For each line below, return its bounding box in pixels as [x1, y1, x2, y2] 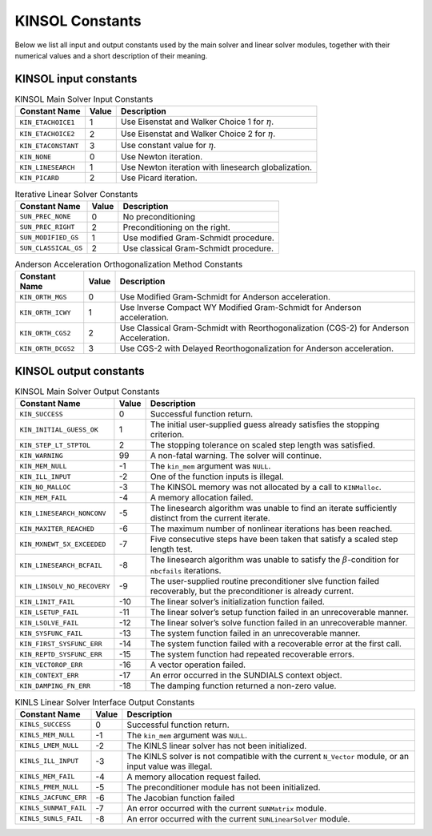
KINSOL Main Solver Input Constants [14, 94, 154, 105]
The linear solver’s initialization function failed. [150, 597, 326, 608]
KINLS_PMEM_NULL [19, 783, 79, 792]
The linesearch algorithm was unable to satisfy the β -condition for [150, 554, 399, 565]
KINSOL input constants [14, 72, 138, 86]
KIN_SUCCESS [19, 409, 63, 418]
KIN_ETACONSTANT [19, 141, 79, 150]
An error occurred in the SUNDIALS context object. [150, 669, 343, 681]
